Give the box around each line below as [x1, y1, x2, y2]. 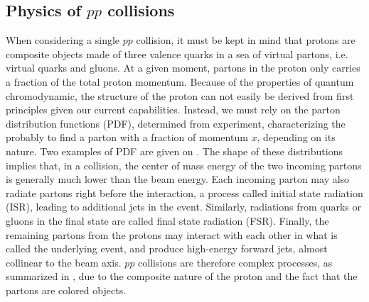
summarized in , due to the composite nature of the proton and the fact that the [6, 269, 358, 284]
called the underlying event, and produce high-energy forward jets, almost [6, 241, 328, 256]
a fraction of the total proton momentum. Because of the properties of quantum [6, 74, 354, 89]
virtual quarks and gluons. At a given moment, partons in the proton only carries [6, 60, 360, 75]
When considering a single [6, 33, 120, 47]
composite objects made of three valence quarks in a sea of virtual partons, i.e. [6, 46, 348, 61]
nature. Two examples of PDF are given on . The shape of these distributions [6, 143, 343, 158]
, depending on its [257, 130, 336, 145]
